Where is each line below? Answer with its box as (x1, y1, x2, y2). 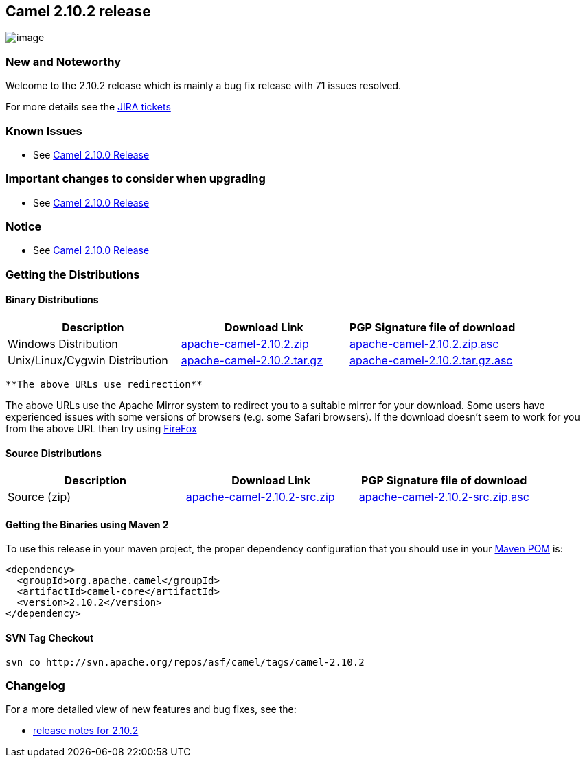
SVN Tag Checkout (5, 632, 94, 644)
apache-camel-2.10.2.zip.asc (349, 337, 499, 351)
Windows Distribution (8, 337, 118, 351)
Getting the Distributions (5, 267, 140, 281)
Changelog (5, 679, 65, 693)
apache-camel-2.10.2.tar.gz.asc (349, 353, 513, 368)
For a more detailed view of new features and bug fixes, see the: (5, 703, 297, 716)
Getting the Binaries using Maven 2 (5, 518, 169, 530)
